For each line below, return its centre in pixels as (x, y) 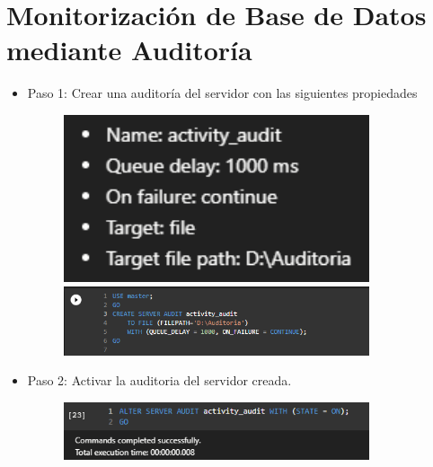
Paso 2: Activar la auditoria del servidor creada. (159, 380)
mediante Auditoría (129, 50)
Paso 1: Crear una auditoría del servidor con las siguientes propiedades (222, 93)
